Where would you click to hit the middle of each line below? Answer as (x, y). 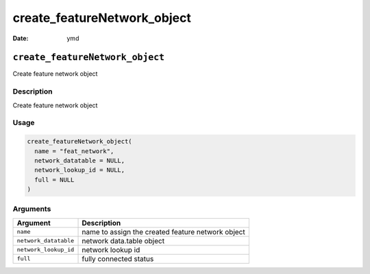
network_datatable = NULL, (80, 160)
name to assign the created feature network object (164, 232)
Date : (21, 38)
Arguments (32, 209)
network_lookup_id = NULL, (80, 170)
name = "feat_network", (74, 151)
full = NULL (54, 180)
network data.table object (123, 241)
